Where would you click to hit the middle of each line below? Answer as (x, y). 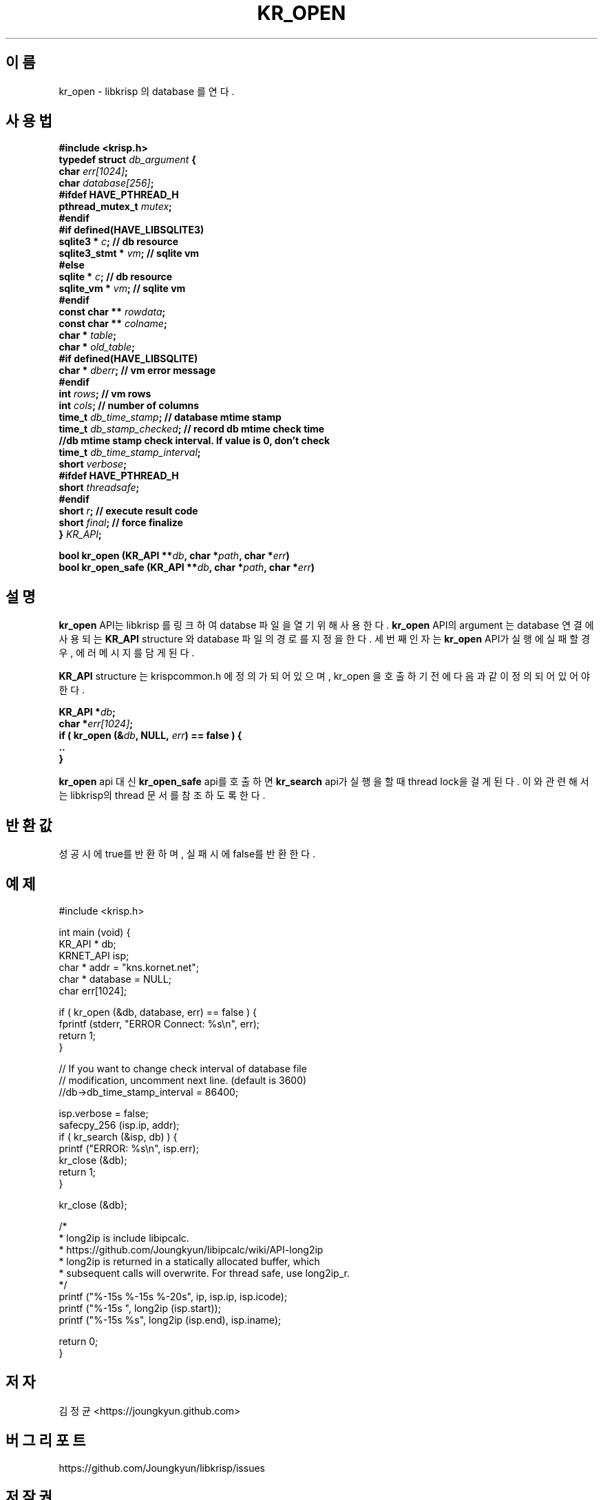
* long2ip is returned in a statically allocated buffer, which (189, 1261)
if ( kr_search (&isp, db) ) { (118, 1136)
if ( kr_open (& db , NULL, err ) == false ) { (150, 736)
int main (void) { (95, 932)
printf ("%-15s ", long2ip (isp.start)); (140, 1308)
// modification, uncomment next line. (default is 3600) (183, 1080)
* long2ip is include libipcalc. (124, 1238)
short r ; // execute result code (128, 511)
